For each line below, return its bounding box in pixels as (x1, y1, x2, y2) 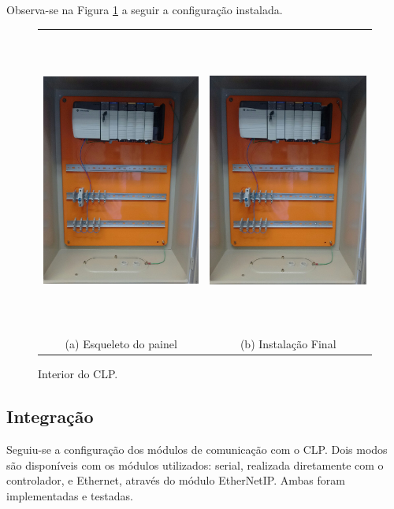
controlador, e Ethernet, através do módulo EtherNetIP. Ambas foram (6, 472, 345, 489)
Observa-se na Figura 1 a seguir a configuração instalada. (6, 2, 283, 17)
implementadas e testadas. (6, 487, 133, 503)
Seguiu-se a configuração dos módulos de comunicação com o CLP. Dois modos (6, 441, 388, 458)
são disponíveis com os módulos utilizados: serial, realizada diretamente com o (6, 456, 384, 473)
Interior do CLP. (38, 366, 118, 382)
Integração (6, 404, 94, 429)
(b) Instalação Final (240, 336, 336, 352)
